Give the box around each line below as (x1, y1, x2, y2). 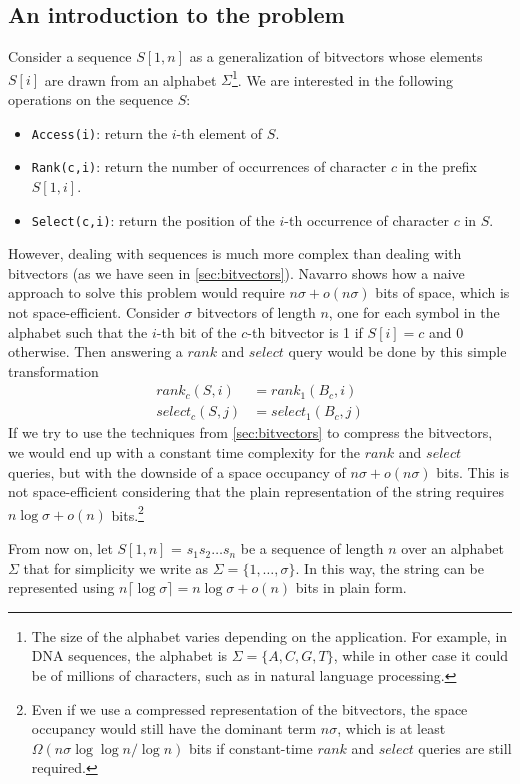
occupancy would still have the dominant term (31, 718, 317, 739)
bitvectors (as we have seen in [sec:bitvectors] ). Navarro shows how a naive (8, 262, 465, 283)
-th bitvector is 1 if (247, 321, 363, 342)
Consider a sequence (8, 46, 132, 67)
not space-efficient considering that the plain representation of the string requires (8, 481, 505, 502)
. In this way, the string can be (295, 557, 484, 578)
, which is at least (337, 718, 446, 739)
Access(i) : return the (31, 122, 168, 143)
